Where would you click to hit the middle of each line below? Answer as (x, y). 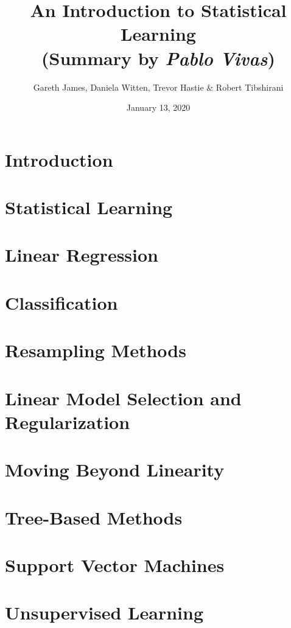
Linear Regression (82, 255)
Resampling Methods (96, 350)
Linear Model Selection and (123, 398)
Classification (61, 302)
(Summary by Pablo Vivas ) (158, 58)
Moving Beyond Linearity (115, 469)
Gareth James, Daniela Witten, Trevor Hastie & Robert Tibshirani (158, 87)
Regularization (68, 421)
